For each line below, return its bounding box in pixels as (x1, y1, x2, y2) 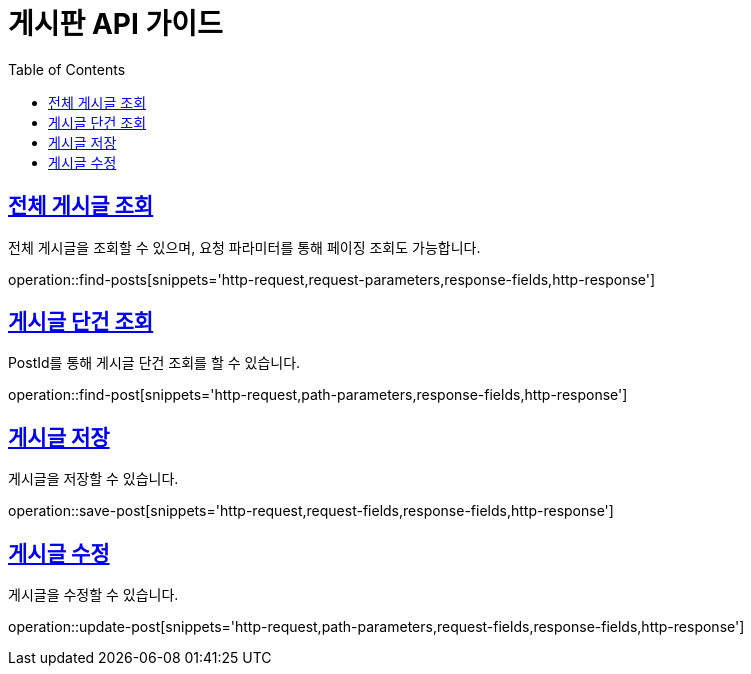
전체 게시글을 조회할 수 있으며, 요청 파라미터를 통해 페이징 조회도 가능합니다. (8, 238, 481, 256)
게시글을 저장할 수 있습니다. (8, 470, 179, 488)
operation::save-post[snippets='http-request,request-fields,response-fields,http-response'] (8, 502, 614, 520)
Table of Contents (8, 60, 126, 78)
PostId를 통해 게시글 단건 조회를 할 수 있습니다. (8, 354, 301, 372)
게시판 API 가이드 (8, 7, 223, 41)
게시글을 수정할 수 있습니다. (8, 586, 179, 604)
